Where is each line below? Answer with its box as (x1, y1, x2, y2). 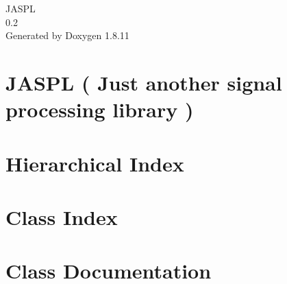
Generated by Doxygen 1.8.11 (5, 28, 129, 43)
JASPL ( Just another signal (5, 68, 282, 96)
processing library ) (5, 95, 194, 123)
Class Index (5, 202, 118, 230)
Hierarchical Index (5, 149, 184, 177)
